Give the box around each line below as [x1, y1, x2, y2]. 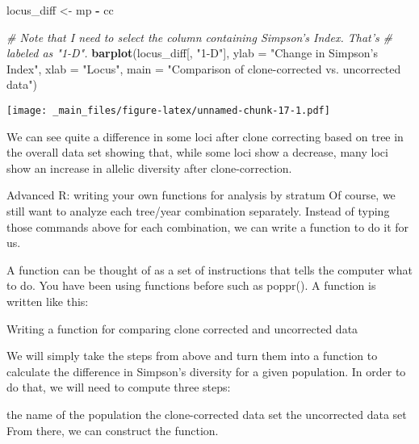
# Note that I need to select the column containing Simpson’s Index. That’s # [6, 28, 392, 45]
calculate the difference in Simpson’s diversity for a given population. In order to [6, 362, 406, 379]
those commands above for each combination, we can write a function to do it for [6, 218, 409, 235]
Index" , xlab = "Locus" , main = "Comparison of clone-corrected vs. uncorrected [6, 60, 401, 77]
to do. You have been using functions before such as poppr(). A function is [6, 277, 376, 294]
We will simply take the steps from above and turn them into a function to [6, 347, 378, 364]
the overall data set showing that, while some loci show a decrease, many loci [6, 144, 388, 161]
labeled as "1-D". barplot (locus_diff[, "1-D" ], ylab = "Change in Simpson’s [6, 44, 378, 61]
